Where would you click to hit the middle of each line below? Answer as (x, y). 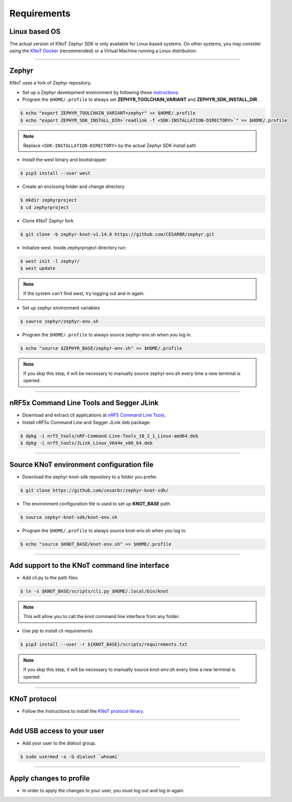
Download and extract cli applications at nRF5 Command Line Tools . (94, 415)
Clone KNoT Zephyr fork (48, 221)
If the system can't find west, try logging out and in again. (84, 293)
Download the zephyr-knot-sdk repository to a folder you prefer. (90, 477)
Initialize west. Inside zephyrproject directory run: (74, 247)
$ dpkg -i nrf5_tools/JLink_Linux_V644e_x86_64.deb (86, 443)
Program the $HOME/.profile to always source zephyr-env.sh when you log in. (107, 334)
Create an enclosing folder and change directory (73, 186)
